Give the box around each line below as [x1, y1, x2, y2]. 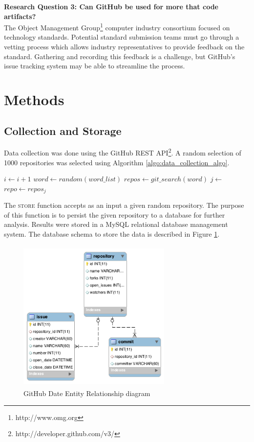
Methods [4, 89, 64, 109]
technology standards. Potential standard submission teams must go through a [4, 32, 239, 42]
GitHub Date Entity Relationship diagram [23, 388, 150, 398]
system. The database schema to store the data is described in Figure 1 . [4, 229, 220, 239]
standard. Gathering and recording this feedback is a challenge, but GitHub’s [4, 51, 235, 61]
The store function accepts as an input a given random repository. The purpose [4, 200, 244, 210]
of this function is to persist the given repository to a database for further [4, 209, 225, 220]
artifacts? [4, 11, 36, 21]
